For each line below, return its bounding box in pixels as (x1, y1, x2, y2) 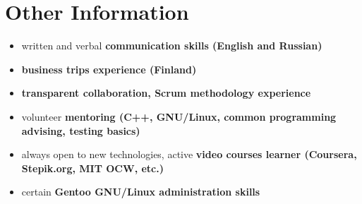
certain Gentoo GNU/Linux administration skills (21, 184, 260, 199)
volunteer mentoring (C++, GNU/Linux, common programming (21, 109, 337, 124)
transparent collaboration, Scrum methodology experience (21, 85, 311, 100)
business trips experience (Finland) (21, 61, 197, 76)
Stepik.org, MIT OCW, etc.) (21, 160, 164, 175)
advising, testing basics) (21, 123, 140, 138)
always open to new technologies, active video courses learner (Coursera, (21, 147, 357, 162)
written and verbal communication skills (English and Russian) (21, 38, 322, 53)
